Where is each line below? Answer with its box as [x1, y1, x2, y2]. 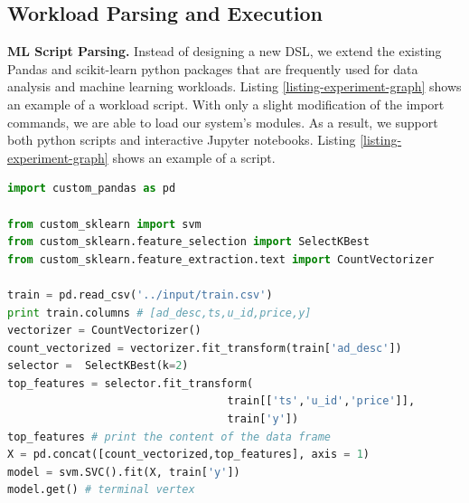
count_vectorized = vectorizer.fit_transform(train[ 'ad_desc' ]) [7, 341, 402, 355]
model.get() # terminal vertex [7, 483, 195, 497]
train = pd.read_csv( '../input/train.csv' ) [7, 288, 273, 301]
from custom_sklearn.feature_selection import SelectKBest [7, 235, 370, 249]
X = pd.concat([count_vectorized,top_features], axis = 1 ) [7, 448, 370, 461]
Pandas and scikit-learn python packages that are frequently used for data [7, 59, 418, 78]
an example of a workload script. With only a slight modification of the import [7, 94, 445, 113]
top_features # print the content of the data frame [7, 430, 331, 443]
